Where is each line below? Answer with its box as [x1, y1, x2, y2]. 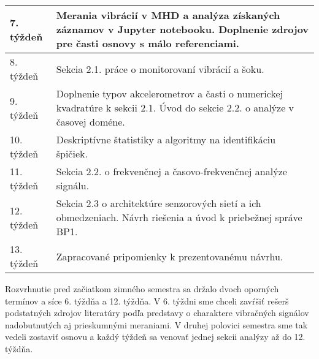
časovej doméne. [56, 115, 125, 129]
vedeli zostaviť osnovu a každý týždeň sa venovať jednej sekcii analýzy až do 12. [5, 330, 306, 343]
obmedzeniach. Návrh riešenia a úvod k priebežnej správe [56, 210, 302, 224]
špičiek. [56, 146, 88, 161]
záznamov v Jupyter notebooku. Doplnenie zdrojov [56, 22, 309, 36]
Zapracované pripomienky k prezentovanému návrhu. [56, 249, 283, 263]
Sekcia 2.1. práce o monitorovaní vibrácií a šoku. [56, 61, 264, 76]
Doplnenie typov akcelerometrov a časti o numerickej [56, 86, 283, 100]
